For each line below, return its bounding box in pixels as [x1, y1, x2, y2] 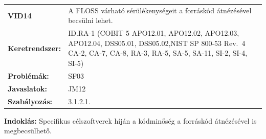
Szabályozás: [8, 96, 53, 106]
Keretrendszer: [8, 42, 61, 53]
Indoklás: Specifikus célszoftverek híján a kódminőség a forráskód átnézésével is [4, 115, 257, 126]
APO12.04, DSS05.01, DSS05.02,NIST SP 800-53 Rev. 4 [68, 37, 246, 48]
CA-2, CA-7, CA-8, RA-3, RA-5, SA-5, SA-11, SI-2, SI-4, [68, 48, 248, 58]
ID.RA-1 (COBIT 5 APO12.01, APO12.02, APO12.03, [68, 28, 239, 38]
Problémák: [8, 70, 49, 81]
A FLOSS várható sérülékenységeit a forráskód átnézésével [68, 5, 252, 15]
